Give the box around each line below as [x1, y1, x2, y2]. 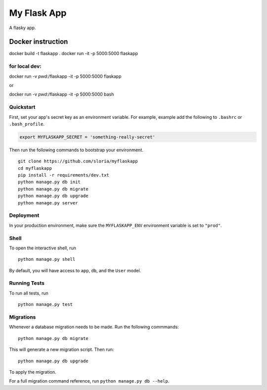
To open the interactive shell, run [9, 245, 77, 251]
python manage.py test [18, 302, 73, 307]
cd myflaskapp [18, 165, 52, 171]
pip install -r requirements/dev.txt [18, 172, 110, 178]
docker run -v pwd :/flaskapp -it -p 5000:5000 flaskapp [9, 73, 122, 79]
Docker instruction [9, 38, 68, 46]
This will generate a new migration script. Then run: [9, 346, 114, 352]
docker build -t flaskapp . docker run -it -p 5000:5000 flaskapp [9, 50, 138, 56]
